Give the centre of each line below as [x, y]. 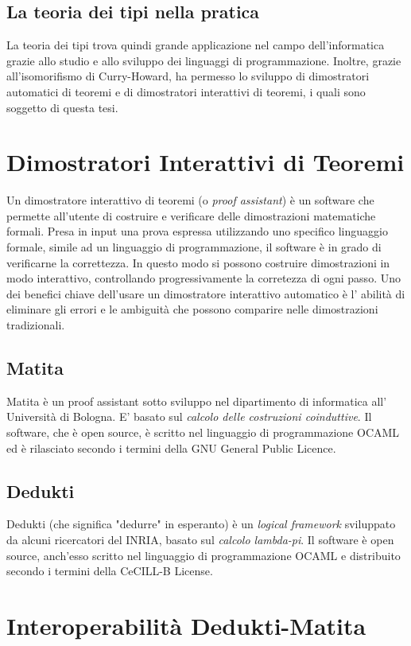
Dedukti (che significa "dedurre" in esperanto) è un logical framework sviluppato [201, 524]
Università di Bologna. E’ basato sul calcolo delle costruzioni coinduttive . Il [189, 416]
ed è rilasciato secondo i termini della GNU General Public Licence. [171, 448]
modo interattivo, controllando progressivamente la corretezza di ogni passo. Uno [204, 278]
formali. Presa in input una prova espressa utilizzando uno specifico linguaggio [197, 231]
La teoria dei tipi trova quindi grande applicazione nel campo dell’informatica [196, 45]
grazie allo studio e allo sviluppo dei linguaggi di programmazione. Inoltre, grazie [204, 60]
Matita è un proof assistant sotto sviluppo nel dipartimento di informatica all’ [197, 401]
